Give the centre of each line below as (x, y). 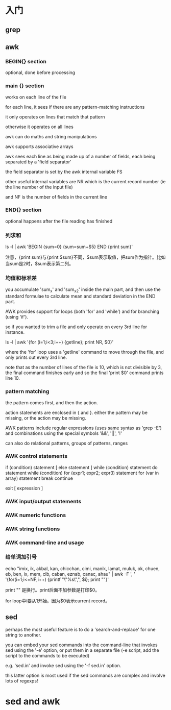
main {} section (25, 86)
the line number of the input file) (39, 187)
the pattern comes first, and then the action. (52, 402)
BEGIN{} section (26, 61)
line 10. (13, 378)
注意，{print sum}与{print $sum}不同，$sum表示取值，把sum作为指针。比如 (86, 257)
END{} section (23, 210)
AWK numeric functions (36, 515)
